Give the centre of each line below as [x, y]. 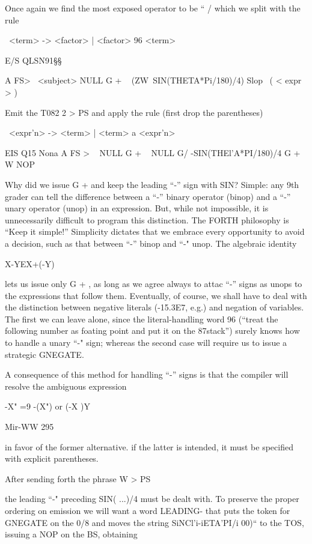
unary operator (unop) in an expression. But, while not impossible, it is [137, 208]
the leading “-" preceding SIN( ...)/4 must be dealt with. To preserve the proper [152, 499]
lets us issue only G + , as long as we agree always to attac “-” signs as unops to [154, 284]
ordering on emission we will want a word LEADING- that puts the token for [148, 510]
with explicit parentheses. [52, 458]
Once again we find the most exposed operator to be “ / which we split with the [153, 8]
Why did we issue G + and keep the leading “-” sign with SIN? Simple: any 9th [152, 184]
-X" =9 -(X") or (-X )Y [47, 406]
